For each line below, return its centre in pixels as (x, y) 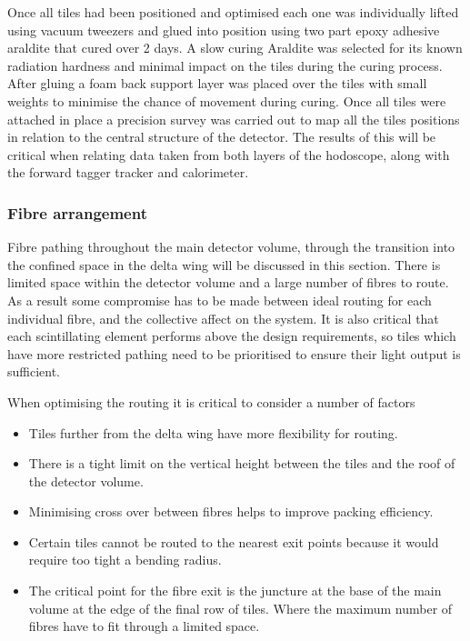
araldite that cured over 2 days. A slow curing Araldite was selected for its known (235, 48)
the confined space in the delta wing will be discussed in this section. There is (224, 264)
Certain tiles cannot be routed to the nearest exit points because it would (234, 541)
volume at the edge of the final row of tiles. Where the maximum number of (240, 608)
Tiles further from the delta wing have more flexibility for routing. (213, 432)
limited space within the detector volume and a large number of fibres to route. (228, 282)
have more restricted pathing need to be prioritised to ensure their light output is (234, 353)
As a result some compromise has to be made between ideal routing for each (220, 300)
